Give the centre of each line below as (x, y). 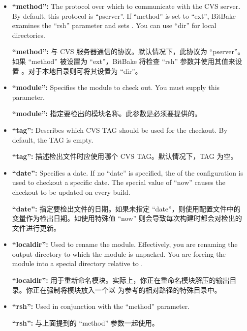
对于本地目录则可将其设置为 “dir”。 (85, 71)
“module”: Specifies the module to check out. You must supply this (116, 87)
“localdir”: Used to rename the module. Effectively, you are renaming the (125, 244)
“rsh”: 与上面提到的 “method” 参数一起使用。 (85, 322)
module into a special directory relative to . (77, 263)
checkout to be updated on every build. (71, 192)
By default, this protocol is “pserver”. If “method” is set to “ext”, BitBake (124, 15)
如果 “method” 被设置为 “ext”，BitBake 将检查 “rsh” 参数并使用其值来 (123, 61)
